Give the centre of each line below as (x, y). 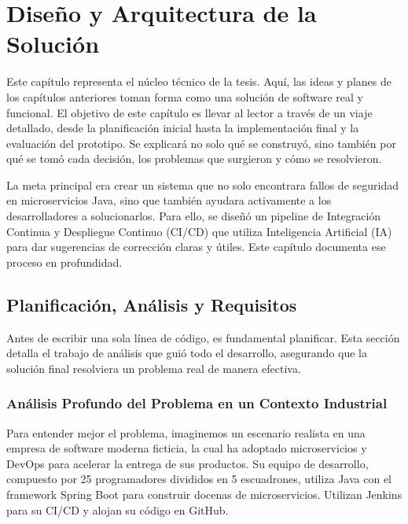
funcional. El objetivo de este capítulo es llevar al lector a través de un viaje (189, 112)
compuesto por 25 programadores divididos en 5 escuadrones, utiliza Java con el (199, 479)
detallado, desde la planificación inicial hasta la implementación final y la (183, 128)
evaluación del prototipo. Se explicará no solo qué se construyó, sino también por (201, 143)
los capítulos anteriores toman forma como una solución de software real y (185, 96)
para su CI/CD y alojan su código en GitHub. (118, 509)
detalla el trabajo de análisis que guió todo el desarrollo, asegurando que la (187, 353)
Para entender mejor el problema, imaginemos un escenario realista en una (186, 432)
